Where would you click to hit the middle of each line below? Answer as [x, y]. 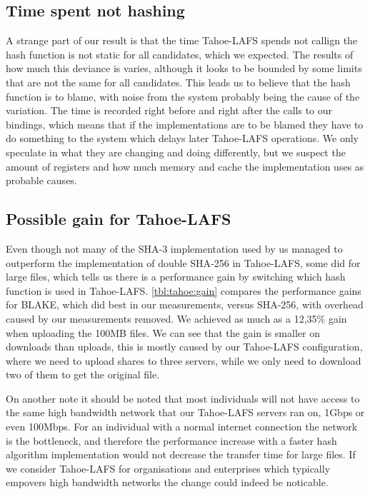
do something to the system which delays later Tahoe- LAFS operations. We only [182, 138]
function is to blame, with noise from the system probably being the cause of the [183, 96]
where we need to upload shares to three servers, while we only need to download [184, 360]
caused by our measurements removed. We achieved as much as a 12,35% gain [176, 318]
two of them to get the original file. [83, 374]
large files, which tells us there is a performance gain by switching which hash [176, 277]
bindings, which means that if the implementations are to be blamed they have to [185, 124]
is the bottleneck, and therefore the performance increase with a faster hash [171, 440]
